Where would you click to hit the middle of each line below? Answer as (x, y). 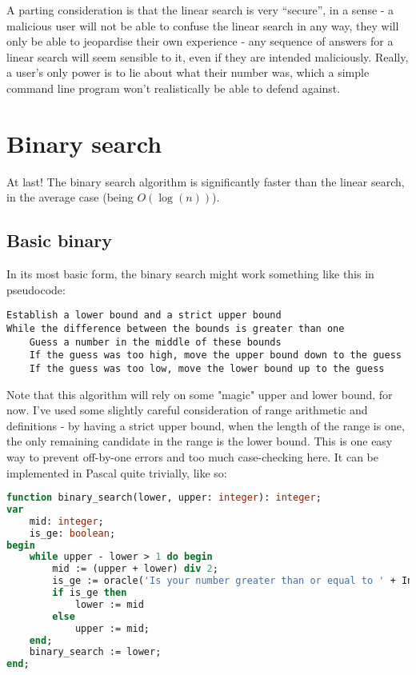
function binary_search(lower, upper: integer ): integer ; (164, 498)
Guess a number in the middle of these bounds (155, 342)
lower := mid (109, 604)
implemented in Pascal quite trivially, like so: (117, 472)
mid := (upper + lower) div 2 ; (135, 569)
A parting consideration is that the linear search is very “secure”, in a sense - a (200, 10)
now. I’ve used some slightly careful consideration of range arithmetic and (187, 410)
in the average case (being (70, 197)
